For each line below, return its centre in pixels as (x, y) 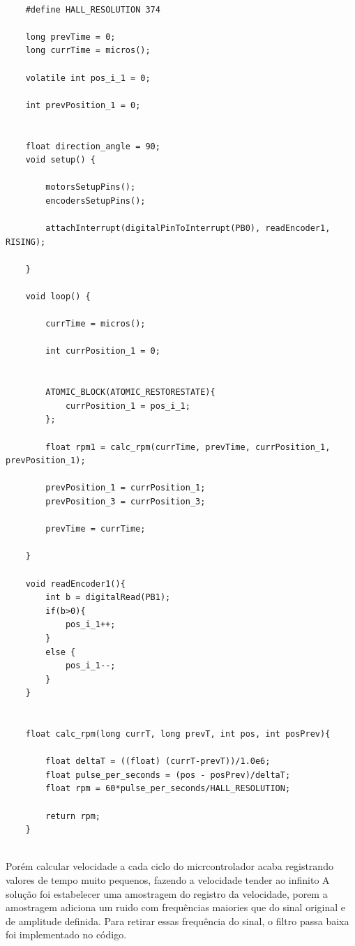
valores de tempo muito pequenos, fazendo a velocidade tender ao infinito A (168, 880)
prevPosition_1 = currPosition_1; (126, 488)
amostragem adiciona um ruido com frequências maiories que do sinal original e (175, 907)
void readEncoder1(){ (75, 584)
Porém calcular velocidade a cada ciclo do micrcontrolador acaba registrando (169, 866)
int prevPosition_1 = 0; (83, 105)
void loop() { (58, 297)
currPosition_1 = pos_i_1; (128, 406)
